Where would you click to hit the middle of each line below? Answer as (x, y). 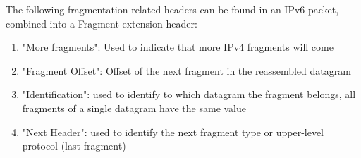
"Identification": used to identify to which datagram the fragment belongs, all (189, 94)
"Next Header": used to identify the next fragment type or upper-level (173, 132)
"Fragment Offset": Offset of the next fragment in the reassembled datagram (186, 70)
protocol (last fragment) (74, 146)
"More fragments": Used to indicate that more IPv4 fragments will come (178, 47)
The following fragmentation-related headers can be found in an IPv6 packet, (172, 9)
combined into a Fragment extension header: (102, 23)
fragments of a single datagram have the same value (134, 108)
